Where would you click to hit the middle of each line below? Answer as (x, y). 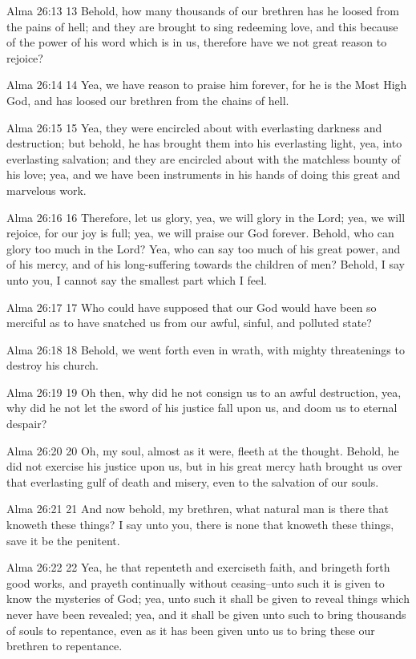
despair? (27, 424)
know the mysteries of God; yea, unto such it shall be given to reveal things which (208, 598)
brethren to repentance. (65, 646)
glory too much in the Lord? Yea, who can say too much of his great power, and (204, 248)
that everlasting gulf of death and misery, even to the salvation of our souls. (193, 481)
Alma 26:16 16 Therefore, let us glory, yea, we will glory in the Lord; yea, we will (206, 217)
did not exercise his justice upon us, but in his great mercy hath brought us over (204, 466)
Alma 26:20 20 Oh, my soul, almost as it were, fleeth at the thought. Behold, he (203, 450)
